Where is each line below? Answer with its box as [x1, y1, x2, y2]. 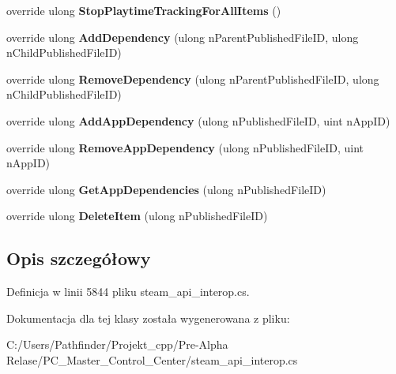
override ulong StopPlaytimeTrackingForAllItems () [6, 2, 281, 18]
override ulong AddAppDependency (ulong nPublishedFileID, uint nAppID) [6, 112, 390, 129]
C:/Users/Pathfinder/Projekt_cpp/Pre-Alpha [6, 336, 228, 353]
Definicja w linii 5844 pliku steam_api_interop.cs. [6, 283, 250, 300]
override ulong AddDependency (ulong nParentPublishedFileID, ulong [6, 28, 359, 45]
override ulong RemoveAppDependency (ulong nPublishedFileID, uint [6, 139, 364, 155]
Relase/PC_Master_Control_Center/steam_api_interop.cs [6, 351, 298, 368]
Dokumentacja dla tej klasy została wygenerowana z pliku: [6, 309, 290, 326]
